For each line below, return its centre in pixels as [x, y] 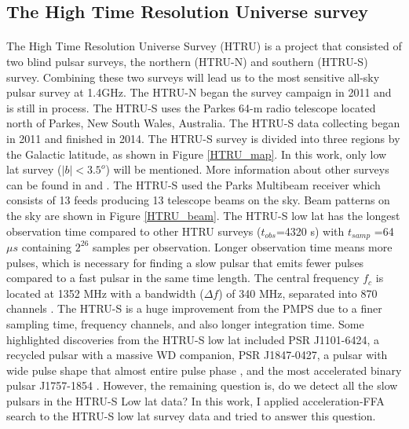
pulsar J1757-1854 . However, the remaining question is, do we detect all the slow [202, 385]
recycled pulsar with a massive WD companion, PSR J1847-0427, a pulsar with [197, 355]
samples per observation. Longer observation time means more [243, 246]
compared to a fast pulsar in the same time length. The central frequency [183, 278]
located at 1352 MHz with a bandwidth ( [105, 293]
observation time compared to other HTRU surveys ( [134, 231]
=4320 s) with [310, 231]
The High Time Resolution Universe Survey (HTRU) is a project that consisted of [204, 46]
